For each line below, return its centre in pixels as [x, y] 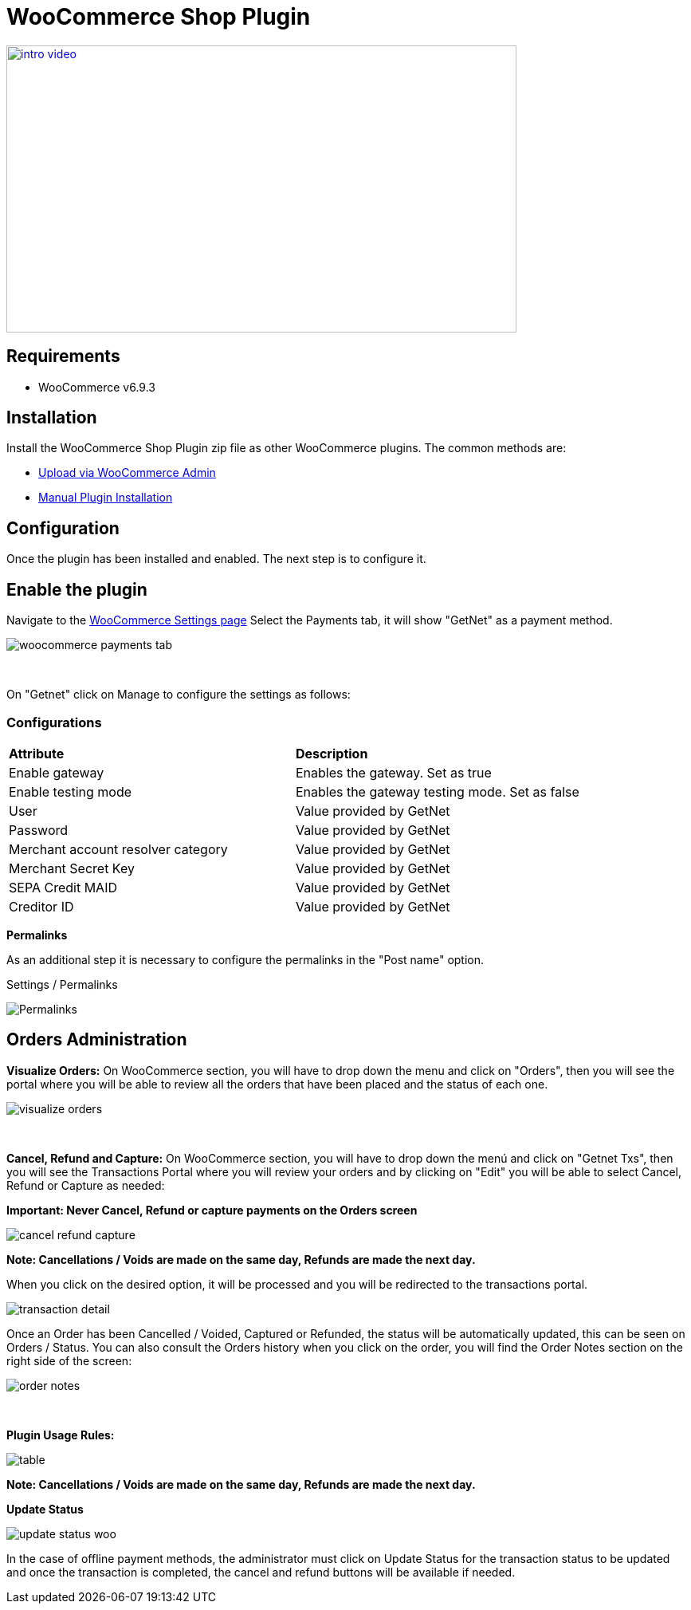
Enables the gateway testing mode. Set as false [437, 791]
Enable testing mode [71, 791]
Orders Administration [97, 1040]
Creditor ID [41, 906]
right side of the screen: [69, 1360]
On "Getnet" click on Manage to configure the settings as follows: [179, 695]
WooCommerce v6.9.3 [97, 387]
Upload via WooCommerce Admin [127, 473]
